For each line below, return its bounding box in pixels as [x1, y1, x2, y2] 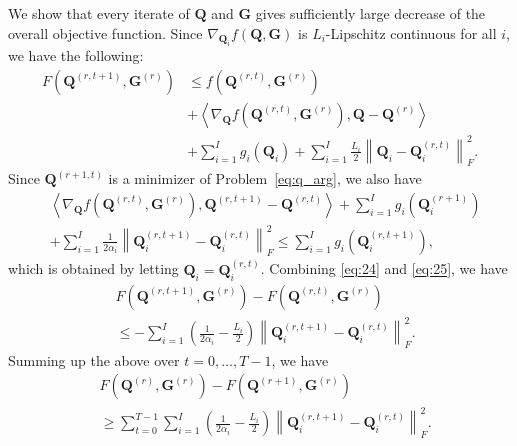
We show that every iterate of [8, 3, 190, 23]
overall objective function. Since [8, 22, 203, 43]
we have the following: [8, 45, 144, 66]
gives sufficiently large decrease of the [255, 3, 486, 23]
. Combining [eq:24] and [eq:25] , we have [260, 258, 508, 279]
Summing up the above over [8, 349, 180, 370]
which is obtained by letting [8, 258, 179, 279]
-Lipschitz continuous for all [325, 22, 497, 43]
